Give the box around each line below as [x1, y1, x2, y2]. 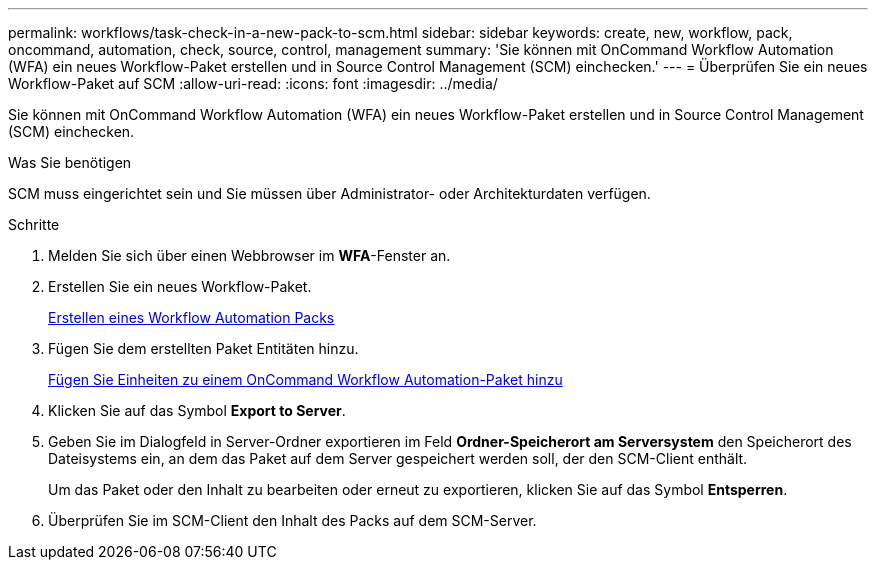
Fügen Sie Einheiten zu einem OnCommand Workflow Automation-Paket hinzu [48, 371, 563, 388]
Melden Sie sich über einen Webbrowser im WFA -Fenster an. [48, 247, 451, 264]
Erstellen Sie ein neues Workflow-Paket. [48, 278, 312, 295]
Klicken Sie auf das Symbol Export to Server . [48, 402, 346, 419]
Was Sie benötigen [8, 154, 132, 171]
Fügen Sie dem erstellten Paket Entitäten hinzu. [48, 340, 359, 357]
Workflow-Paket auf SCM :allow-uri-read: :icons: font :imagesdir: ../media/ [8, 75, 498, 92]
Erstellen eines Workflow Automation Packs [48, 309, 335, 326]
